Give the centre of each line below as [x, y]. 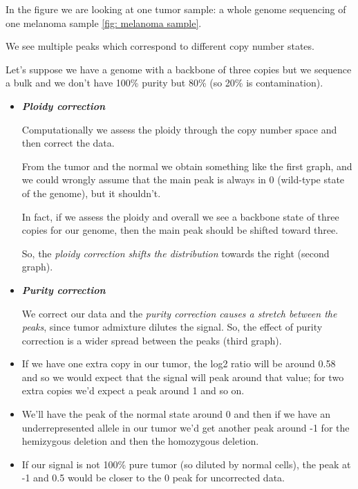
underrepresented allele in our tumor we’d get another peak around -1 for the [186, 427]
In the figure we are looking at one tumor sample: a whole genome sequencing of [176, 9]
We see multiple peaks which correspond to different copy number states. [160, 46]
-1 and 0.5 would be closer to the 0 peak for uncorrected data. [153, 478]
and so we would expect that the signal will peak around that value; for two [183, 377]
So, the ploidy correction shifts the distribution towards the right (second [176, 253]
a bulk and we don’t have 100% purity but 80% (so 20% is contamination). [164, 83]
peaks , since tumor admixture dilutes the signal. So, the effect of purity [172, 327]
